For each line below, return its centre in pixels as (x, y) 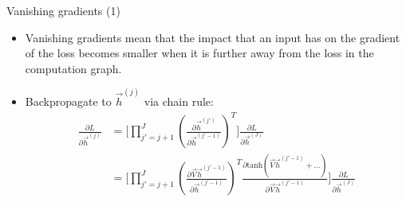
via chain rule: (179, 101)
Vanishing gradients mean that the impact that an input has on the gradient (213, 37)
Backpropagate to (68, 101)
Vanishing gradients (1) (63, 10)
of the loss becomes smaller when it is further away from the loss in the (199, 53)
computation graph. (73, 68)
